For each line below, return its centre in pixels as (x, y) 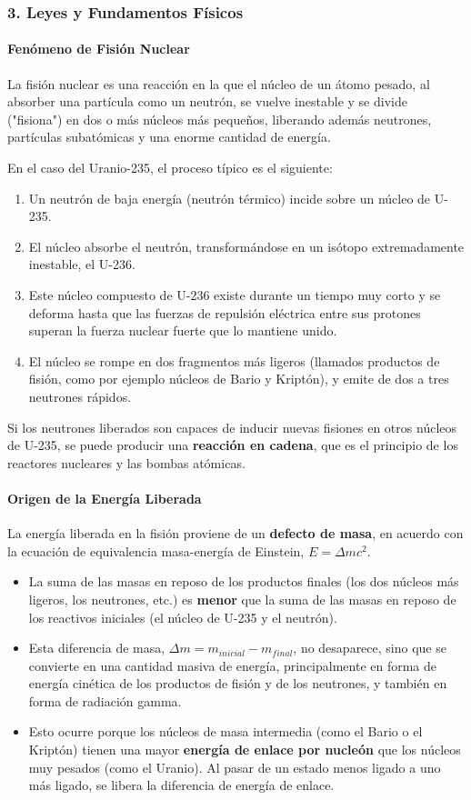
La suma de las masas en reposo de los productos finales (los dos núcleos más (244, 581)
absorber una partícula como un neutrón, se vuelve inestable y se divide (207, 101)
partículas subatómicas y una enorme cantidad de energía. (169, 137)
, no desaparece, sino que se (370, 648)
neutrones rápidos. (80, 396)
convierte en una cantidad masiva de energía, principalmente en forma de (233, 665)
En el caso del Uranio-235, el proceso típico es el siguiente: (170, 168)
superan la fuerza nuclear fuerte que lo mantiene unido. (183, 330)
